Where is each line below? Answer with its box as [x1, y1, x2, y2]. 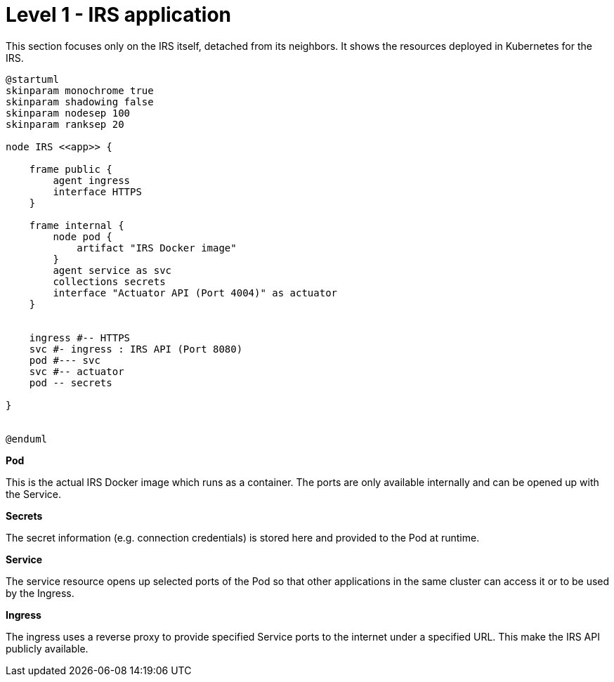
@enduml [6, 433, 48, 445]
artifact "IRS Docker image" [77, 242, 237, 254]
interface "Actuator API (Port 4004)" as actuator [53, 287, 338, 299]
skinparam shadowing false [6, 96, 154, 107]
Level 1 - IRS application [6, 3, 232, 27]
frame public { [29, 163, 112, 175]
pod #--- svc [29, 354, 100, 366]
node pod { [53, 230, 112, 242]
